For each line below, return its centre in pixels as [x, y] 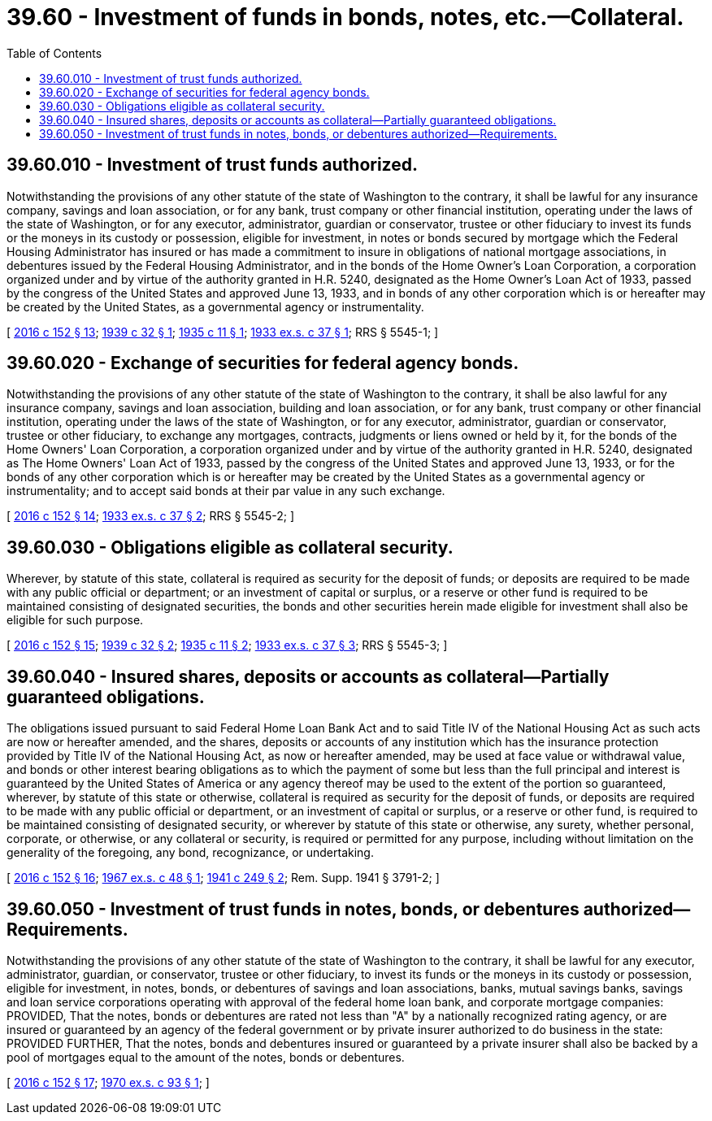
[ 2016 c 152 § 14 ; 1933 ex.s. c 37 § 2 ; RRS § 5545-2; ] [151, 516]
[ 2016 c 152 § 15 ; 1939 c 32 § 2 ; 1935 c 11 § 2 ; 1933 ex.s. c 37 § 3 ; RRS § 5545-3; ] [227, 645]
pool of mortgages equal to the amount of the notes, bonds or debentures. [206, 1057]
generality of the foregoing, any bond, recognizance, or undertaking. [190, 853]
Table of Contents [54, 53]
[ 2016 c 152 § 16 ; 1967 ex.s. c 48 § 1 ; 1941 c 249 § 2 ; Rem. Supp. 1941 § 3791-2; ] [223, 878]
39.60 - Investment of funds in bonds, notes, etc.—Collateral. [345, 17]
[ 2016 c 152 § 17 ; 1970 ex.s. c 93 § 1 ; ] [108, 1082]
